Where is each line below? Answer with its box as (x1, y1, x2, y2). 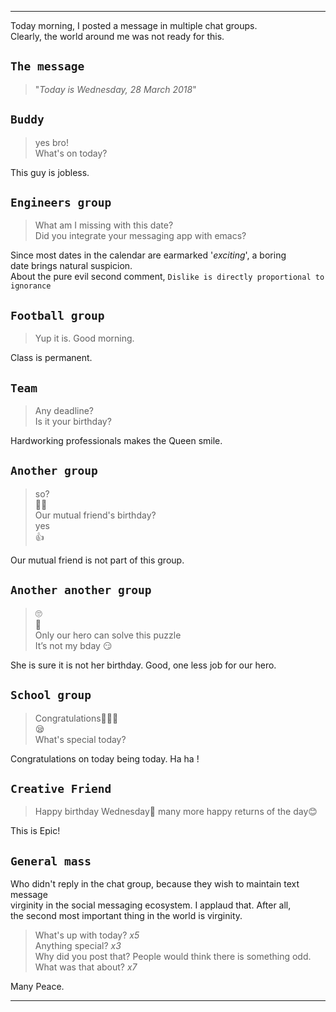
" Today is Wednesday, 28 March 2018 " (34, 83, 197, 95)
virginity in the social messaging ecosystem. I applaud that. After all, (10, 899, 292, 911)
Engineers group (10, 196, 112, 210)
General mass (10, 854, 92, 868)
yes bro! (34, 136, 69, 148)
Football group (10, 308, 105, 323)
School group (10, 688, 92, 703)
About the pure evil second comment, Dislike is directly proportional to (10, 271, 325, 283)
